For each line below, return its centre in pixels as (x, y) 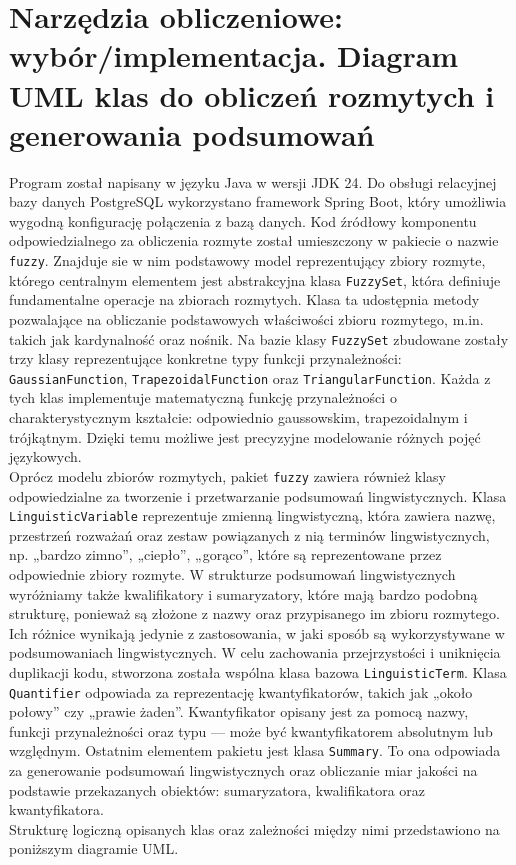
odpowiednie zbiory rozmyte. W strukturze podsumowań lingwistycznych (232, 573)
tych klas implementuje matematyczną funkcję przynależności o (203, 397)
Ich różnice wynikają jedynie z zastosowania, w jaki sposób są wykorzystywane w (257, 632)
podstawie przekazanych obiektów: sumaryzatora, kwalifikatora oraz (217, 789)
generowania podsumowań (192, 133)
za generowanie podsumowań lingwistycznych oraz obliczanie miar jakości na (243, 770)
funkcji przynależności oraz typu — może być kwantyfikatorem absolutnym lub (251, 730)
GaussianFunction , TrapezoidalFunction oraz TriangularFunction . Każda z (250, 377)
